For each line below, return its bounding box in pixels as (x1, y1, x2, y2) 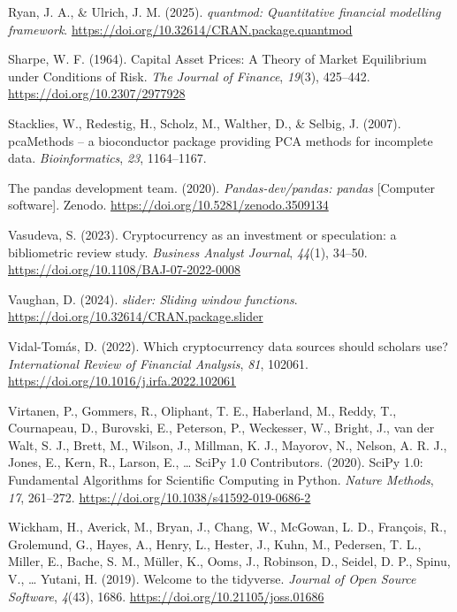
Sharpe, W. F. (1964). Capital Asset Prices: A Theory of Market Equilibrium (8, 50, 427, 68)
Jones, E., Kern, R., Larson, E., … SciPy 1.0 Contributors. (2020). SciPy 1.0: (8, 453, 423, 471)
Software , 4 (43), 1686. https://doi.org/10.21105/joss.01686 (8, 586, 324, 605)
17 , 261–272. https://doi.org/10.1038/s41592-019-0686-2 (8, 487, 311, 506)
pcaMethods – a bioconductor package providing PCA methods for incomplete (8, 131, 433, 149)
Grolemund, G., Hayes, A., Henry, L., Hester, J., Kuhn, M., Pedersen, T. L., (8, 534, 422, 553)
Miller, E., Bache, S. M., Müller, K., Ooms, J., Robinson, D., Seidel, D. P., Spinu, (8, 552, 451, 570)
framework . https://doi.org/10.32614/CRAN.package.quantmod (8, 19, 353, 38)
